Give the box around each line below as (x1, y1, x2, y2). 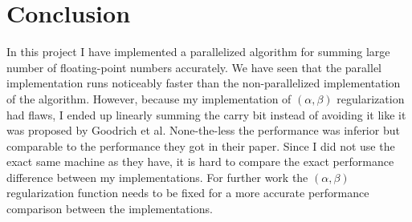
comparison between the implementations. (6, 200, 213, 217)
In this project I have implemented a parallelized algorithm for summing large (6, 43, 390, 60)
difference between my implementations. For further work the (6, 168, 308, 185)
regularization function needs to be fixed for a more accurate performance (6, 184, 369, 201)
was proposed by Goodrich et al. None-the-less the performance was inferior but (6, 122, 400, 139)
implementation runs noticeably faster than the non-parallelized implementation (6, 75, 401, 91)
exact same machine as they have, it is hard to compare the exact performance (6, 153, 394, 170)
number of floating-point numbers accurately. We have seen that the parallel (6, 59, 381, 75)
